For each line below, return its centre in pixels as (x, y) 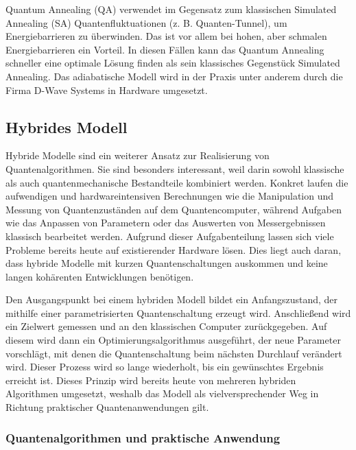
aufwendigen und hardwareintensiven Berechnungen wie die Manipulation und (170, 196)
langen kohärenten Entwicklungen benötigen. (100, 276)
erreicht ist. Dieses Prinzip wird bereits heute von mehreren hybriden (151, 380)
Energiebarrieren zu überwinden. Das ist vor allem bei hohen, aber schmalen (166, 36)
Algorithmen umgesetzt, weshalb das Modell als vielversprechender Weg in (162, 393)
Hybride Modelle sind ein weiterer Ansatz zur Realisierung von (138, 155)
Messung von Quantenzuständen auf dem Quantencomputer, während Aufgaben (174, 209)
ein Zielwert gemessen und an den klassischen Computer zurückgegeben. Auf (166, 326)
